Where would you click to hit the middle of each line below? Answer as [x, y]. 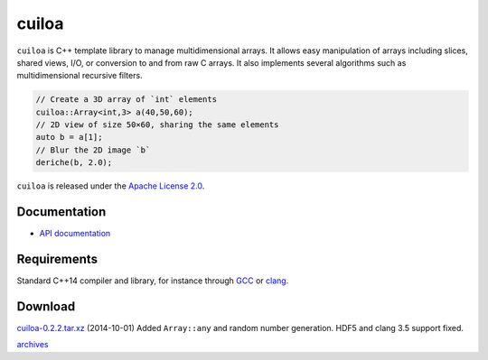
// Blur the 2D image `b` [93, 150]
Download [46, 306]
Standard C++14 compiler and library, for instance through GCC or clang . [153, 281]
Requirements [57, 258]
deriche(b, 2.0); [74, 163]
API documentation [75, 234]
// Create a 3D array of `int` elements [126, 100]
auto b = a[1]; [69, 137]
